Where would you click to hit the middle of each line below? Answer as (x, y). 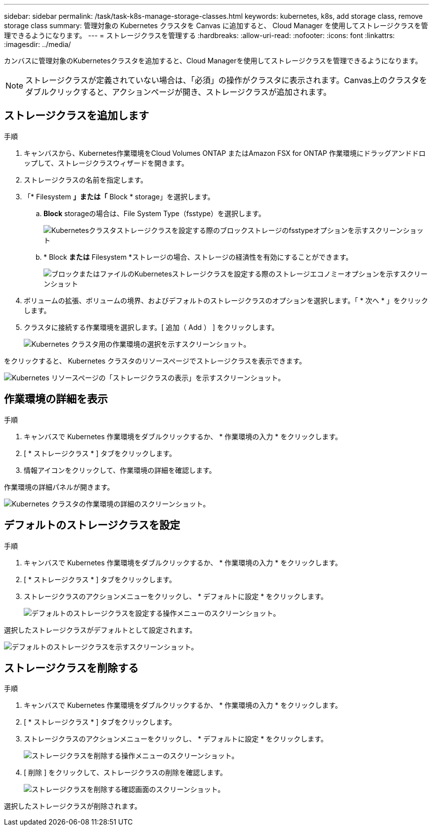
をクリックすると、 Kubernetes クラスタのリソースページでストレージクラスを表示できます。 (155, 361)
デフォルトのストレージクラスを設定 (92, 525)
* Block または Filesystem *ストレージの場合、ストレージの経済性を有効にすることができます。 (198, 257)
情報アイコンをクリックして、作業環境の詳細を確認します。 (120, 470)
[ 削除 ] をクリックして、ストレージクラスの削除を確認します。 (125, 773)
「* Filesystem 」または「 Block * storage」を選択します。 (119, 196)
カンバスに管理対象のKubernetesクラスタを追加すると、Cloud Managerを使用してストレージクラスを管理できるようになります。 (213, 61)
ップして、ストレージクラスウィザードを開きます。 (106, 163)
